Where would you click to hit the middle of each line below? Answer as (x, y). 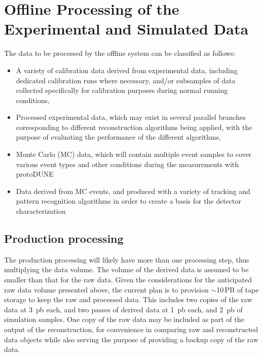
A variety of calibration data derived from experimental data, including (127, 70)
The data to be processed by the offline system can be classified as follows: (120, 53)
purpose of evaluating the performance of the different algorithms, (118, 137)
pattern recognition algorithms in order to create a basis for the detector (129, 201)
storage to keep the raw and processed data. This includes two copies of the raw (128, 299)
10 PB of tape (238, 289)
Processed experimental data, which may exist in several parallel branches (131, 117)
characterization (41, 211)
